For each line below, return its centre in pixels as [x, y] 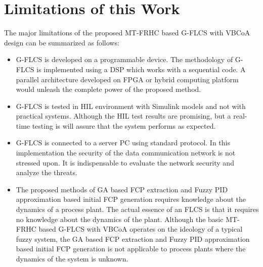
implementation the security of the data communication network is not [126, 153]
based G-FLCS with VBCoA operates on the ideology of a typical [141, 229]
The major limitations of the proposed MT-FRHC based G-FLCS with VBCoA [127, 33]
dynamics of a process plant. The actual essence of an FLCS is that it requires [137, 209]
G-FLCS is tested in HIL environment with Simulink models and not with [131, 106]
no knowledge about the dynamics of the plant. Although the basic [120, 219]
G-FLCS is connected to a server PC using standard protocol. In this [123, 143]
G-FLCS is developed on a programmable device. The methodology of [124, 59]
